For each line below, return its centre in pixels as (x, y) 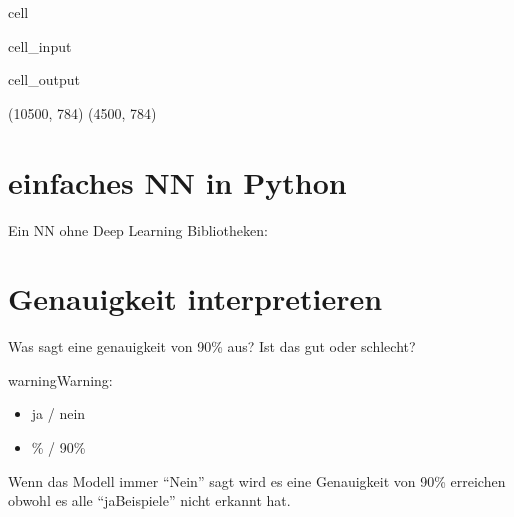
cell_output (44, 79)
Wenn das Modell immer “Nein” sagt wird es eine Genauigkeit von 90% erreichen (257, 480)
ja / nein (58, 413)
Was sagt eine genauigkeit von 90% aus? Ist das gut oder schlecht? (212, 346)
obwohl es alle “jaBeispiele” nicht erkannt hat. (149, 500)
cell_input (40, 45)
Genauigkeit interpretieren (195, 298)
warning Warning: (60, 379)
